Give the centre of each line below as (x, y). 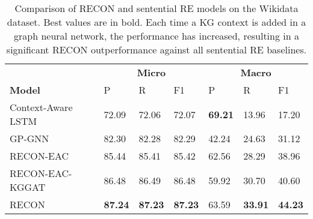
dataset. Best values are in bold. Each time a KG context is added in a (156, 22)
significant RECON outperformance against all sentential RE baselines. (156, 49)
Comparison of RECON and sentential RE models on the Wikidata (156, 8)
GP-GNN (29, 138)
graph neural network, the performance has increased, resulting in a (156, 36)
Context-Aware (41, 107)
